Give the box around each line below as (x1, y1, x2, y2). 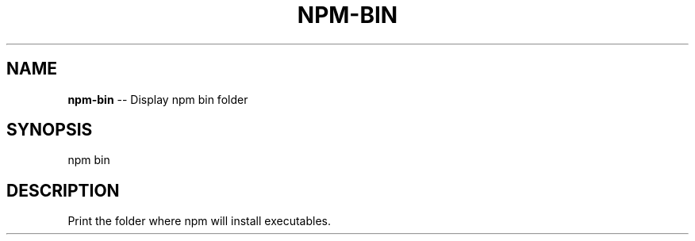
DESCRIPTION (6, 180, 120, 201)
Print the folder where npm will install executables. (67, 214, 331, 228)
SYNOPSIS (6, 120, 93, 140)
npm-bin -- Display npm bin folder (67, 92, 248, 106)
